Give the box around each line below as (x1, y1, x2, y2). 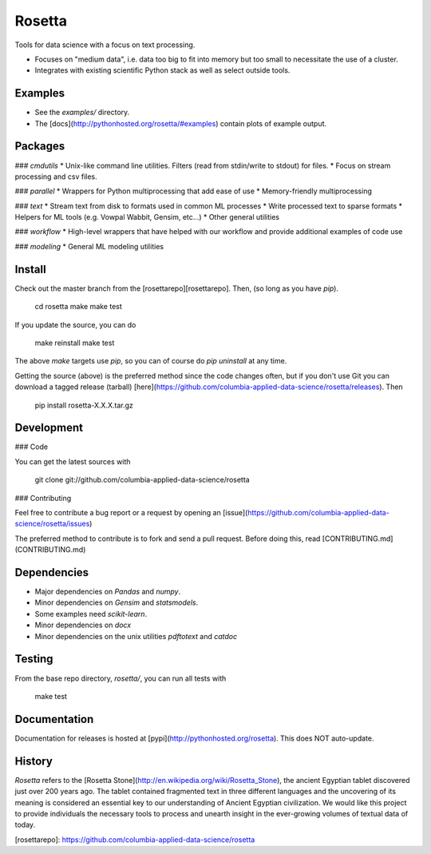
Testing (14, 652, 53, 666)
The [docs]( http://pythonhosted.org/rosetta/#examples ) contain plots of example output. (34, 118, 327, 128)
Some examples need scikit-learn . (34, 609, 148, 618)
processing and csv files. (14, 172, 97, 181)
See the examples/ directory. (34, 108, 130, 117)
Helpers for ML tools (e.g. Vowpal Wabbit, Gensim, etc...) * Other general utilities (14, 213, 280, 222)
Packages (14, 140, 65, 153)
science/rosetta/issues (14, 519, 90, 529)
